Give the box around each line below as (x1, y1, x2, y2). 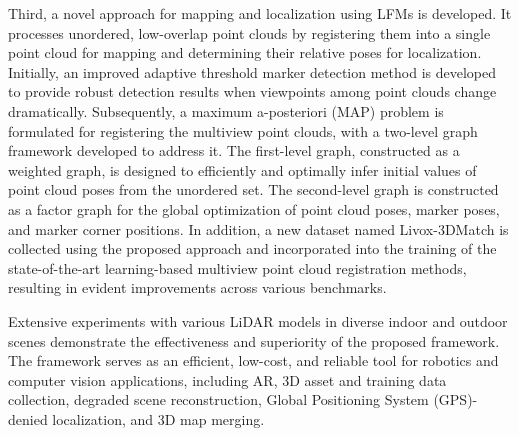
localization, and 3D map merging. (52, 408, 265, 429)
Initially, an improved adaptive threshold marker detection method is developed (8, 61, 497, 82)
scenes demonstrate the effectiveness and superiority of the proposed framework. (8, 330, 500, 351)
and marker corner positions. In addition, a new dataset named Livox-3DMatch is (8, 218, 509, 239)
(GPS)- (433, 389, 478, 410)
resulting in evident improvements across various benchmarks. (8, 277, 387, 298)
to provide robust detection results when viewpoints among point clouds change (8, 81, 497, 102)
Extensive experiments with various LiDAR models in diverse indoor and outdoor (8, 310, 508, 331)
